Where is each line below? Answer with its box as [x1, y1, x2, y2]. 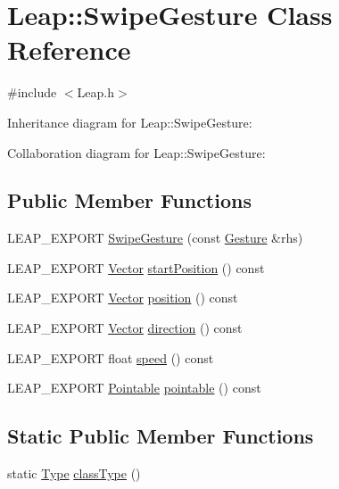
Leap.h [77, 83, 114, 102]
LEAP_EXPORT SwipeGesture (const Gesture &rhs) [7, 228, 303, 247]
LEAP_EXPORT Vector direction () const [7, 319, 243, 337]
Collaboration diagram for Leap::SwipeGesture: [7, 143, 266, 162]
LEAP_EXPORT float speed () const [7, 348, 214, 367]
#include [7, 83, 57, 102]
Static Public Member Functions [7, 422, 314, 450]
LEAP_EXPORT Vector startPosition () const [7, 258, 265, 277]
